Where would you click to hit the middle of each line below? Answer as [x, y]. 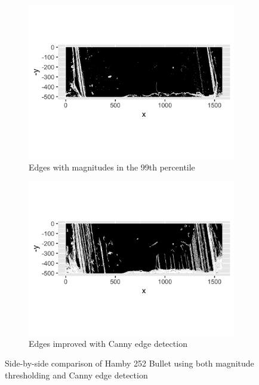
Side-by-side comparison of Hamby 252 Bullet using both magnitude [129, 363]
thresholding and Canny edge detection [76, 375]
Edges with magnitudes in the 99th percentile [112, 167]
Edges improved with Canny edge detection [108, 343]
